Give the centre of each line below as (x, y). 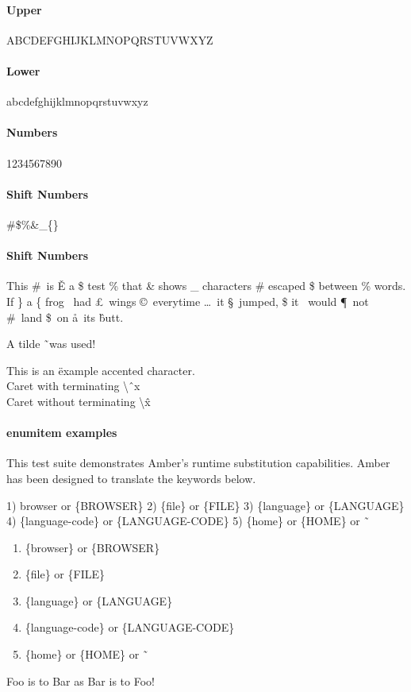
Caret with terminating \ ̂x (73, 386)
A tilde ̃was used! (51, 344)
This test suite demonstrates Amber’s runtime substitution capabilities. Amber (198, 463)
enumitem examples (62, 433)
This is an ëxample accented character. (101, 370)
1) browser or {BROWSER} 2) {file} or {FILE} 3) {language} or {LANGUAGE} (205, 505)
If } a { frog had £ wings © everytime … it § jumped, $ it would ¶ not (188, 301)
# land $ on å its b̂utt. (65, 317)
